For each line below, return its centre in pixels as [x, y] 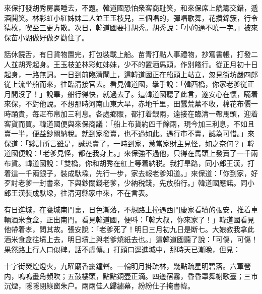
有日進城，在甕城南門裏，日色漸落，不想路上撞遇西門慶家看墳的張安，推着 [127, 210]
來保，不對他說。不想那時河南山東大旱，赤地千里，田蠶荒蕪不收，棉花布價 [127, 104]
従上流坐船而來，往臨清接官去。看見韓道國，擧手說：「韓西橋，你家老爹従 [126, 84]
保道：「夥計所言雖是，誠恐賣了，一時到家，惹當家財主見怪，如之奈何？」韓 [129, 143]
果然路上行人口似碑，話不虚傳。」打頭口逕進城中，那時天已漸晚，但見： [122, 249]
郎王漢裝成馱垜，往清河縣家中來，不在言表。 [78, 192]
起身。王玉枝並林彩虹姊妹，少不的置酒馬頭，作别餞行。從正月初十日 [145, 64]
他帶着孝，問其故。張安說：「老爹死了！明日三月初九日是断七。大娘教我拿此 [129, 229]
